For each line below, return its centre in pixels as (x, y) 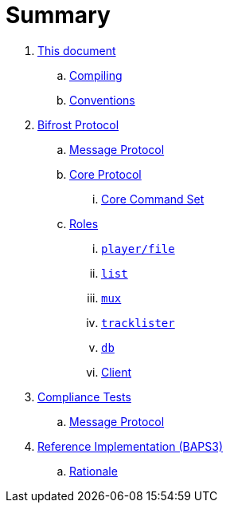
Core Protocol (105, 174)
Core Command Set (153, 199)
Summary (58, 15)
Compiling (96, 75)
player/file (138, 249)
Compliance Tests (84, 397)
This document (77, 50)
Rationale (94, 471)
